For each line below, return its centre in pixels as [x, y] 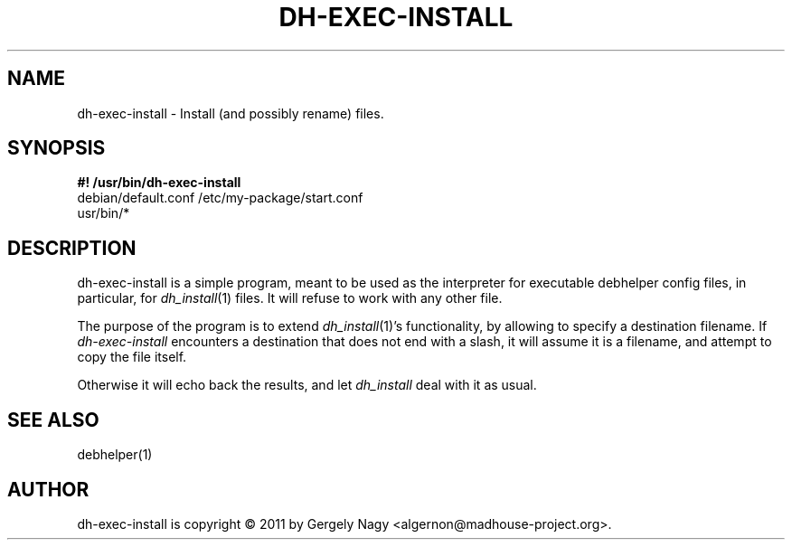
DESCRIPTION [72, 248]
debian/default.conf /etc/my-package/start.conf [220, 198]
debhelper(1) [115, 455]
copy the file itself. [132, 357]
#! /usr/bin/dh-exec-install [159, 183]
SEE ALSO [53, 420]
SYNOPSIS [57, 148]
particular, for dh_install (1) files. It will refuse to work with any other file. [290, 298]
